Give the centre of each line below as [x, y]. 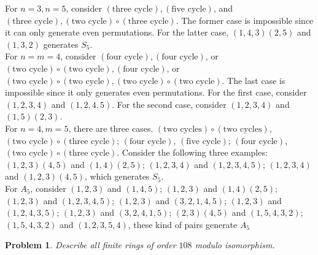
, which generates [117, 176]
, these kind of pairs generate [183, 224]
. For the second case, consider [169, 104]
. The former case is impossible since [245, 20]
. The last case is [254, 80]
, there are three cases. [111, 128]
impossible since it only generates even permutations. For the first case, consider [156, 92]
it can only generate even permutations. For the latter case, [117, 32]
